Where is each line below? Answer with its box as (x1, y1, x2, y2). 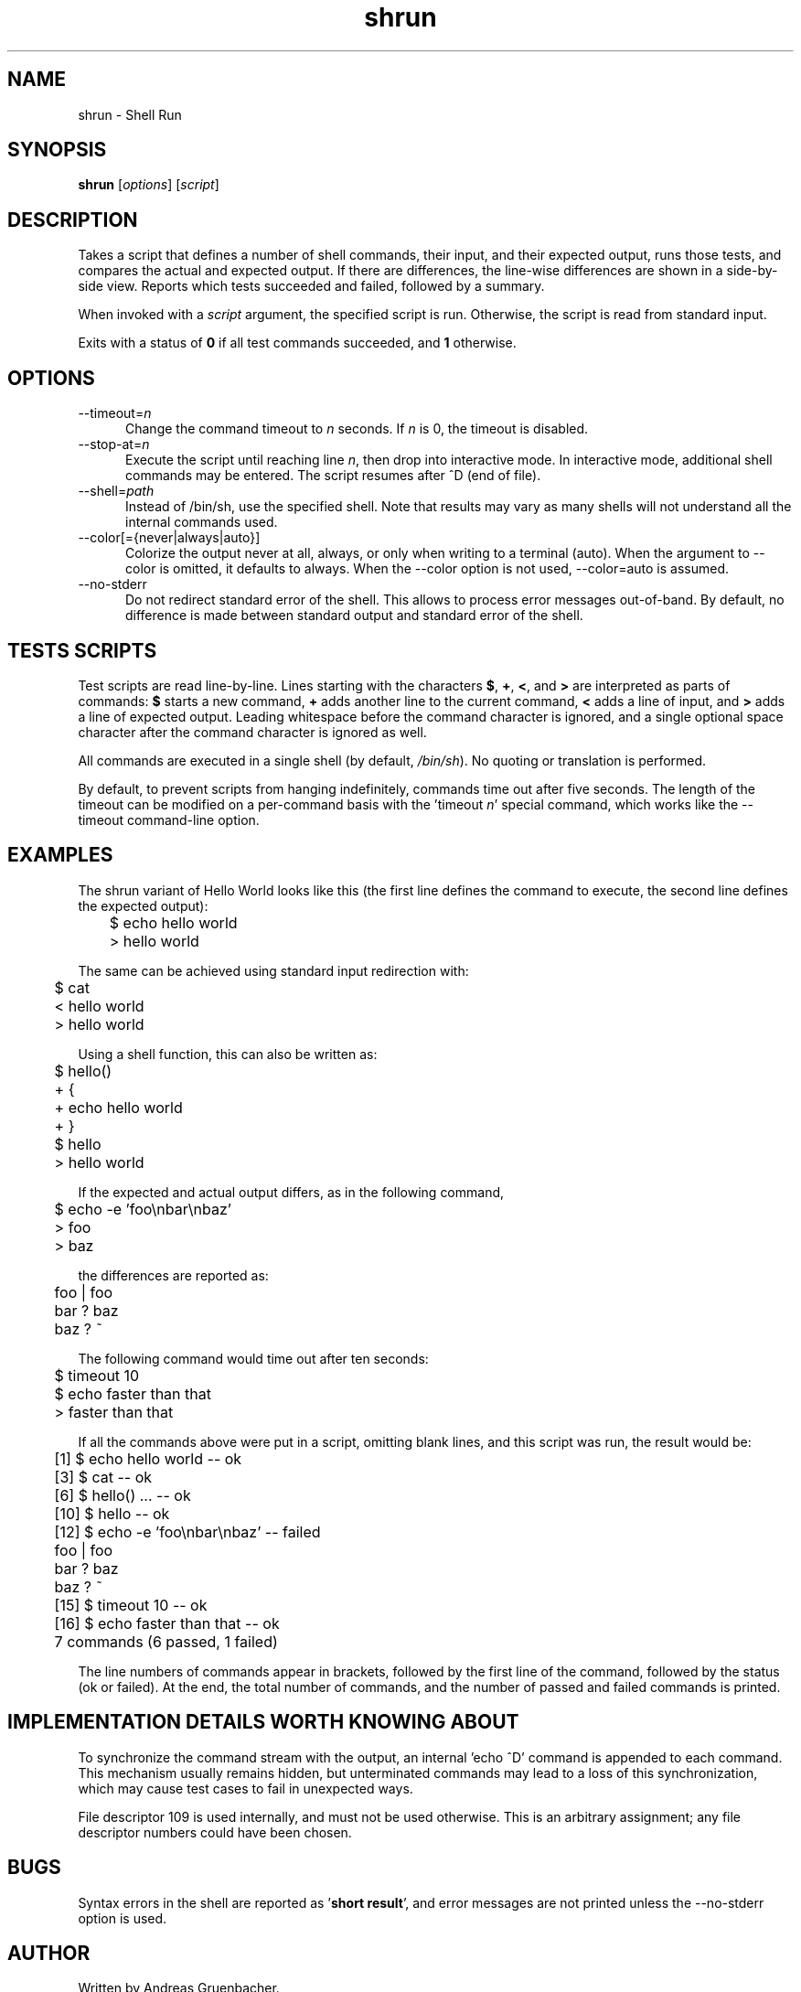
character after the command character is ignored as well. (78, 723, 427, 740)
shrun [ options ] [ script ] (78, 177, 219, 193)
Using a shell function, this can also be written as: (78, 1045, 378, 1062)
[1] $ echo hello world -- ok (54, 1449, 242, 1468)
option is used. (78, 1910, 167, 1926)
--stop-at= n (78, 436, 150, 453)
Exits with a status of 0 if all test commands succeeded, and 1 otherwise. (78, 335, 517, 351)
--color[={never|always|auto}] (78, 530, 261, 546)
